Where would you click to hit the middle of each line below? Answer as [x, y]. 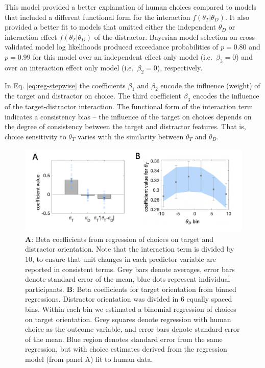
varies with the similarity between [131, 136]
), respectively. [180, 67]
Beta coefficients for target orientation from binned [156, 289]
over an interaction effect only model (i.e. [69, 67]
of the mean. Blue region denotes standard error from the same [124, 339]
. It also [237, 17]
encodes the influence [226, 96]
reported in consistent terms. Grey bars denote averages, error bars [130, 269]
